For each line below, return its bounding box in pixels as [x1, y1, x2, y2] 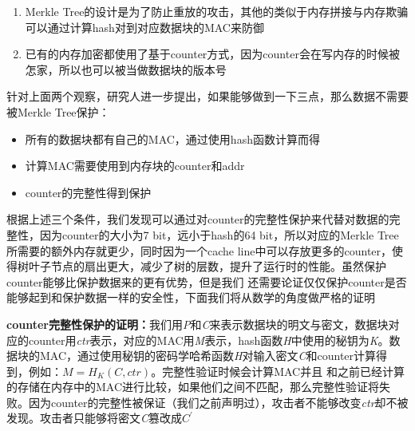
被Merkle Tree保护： [6, 103, 110, 120]
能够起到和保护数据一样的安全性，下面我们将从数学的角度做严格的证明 [6, 289, 375, 306]
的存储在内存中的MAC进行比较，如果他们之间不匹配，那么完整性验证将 [6, 378, 380, 395]
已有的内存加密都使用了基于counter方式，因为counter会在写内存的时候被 [25, 45, 400, 62]
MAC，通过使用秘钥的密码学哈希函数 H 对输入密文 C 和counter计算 [39, 347, 377, 364]
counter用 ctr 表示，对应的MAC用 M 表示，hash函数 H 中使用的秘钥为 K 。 [28, 331, 389, 348]
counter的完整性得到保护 [25, 184, 152, 200]
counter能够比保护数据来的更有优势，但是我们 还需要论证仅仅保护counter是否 [6, 273, 407, 290]
